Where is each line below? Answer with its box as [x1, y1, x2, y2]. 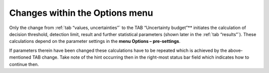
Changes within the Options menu [9, 7, 153, 18]
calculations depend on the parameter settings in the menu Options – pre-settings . [9, 38, 181, 44]
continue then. [9, 61, 39, 67]
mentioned [9, 54, 32, 60]
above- [228, 47, 243, 53]
